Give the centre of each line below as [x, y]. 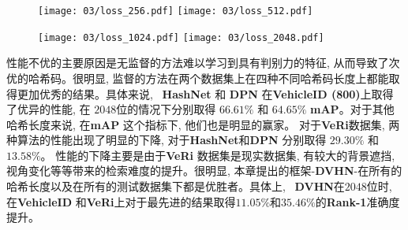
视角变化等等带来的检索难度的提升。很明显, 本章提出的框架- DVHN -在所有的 [204, 171]
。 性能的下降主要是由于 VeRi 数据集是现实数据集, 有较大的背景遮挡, [218, 155]
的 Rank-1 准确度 [357, 201]
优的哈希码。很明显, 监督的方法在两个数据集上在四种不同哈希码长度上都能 [198, 78]
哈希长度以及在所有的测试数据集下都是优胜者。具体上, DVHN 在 [176, 186]
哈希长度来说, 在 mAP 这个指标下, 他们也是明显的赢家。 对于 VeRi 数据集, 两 [203, 124]
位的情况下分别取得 [166, 109]
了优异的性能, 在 [49, 109]
